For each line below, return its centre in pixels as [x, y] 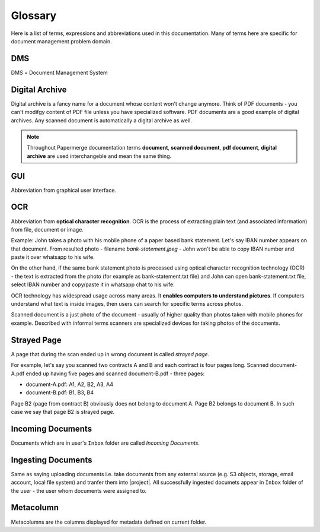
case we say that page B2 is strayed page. [63, 412]
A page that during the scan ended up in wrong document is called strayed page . [110, 354]
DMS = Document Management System [59, 72]
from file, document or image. [47, 229]
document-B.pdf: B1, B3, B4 [60, 392]
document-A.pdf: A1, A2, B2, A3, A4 [70, 384]
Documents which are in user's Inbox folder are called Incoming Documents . [105, 443]
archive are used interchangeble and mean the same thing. [99, 156]
